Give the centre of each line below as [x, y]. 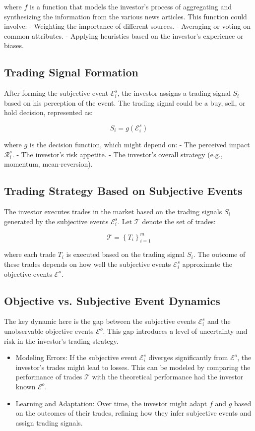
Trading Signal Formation [71, 72]
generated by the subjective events [56, 221]
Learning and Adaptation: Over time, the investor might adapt [111, 403]
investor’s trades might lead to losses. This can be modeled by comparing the [133, 367]
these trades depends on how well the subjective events [88, 264]
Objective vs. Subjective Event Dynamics [112, 300]
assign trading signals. [49, 422]
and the [219, 321]
